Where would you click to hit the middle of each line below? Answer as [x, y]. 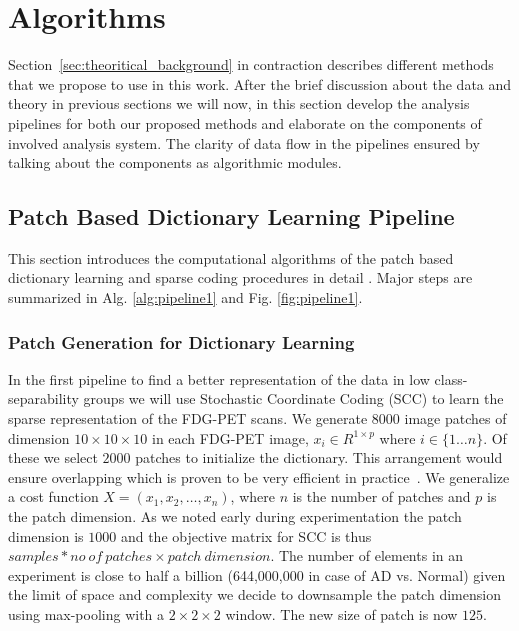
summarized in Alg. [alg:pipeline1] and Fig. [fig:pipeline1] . [185, 297]
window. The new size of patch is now [341, 614]
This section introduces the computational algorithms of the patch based [231, 257]
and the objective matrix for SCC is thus [246, 535]
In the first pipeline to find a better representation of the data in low [219, 378]
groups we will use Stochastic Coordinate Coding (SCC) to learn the [293, 398]
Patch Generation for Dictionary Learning [181, 341]
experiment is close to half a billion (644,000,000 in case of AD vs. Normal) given [257, 574]
